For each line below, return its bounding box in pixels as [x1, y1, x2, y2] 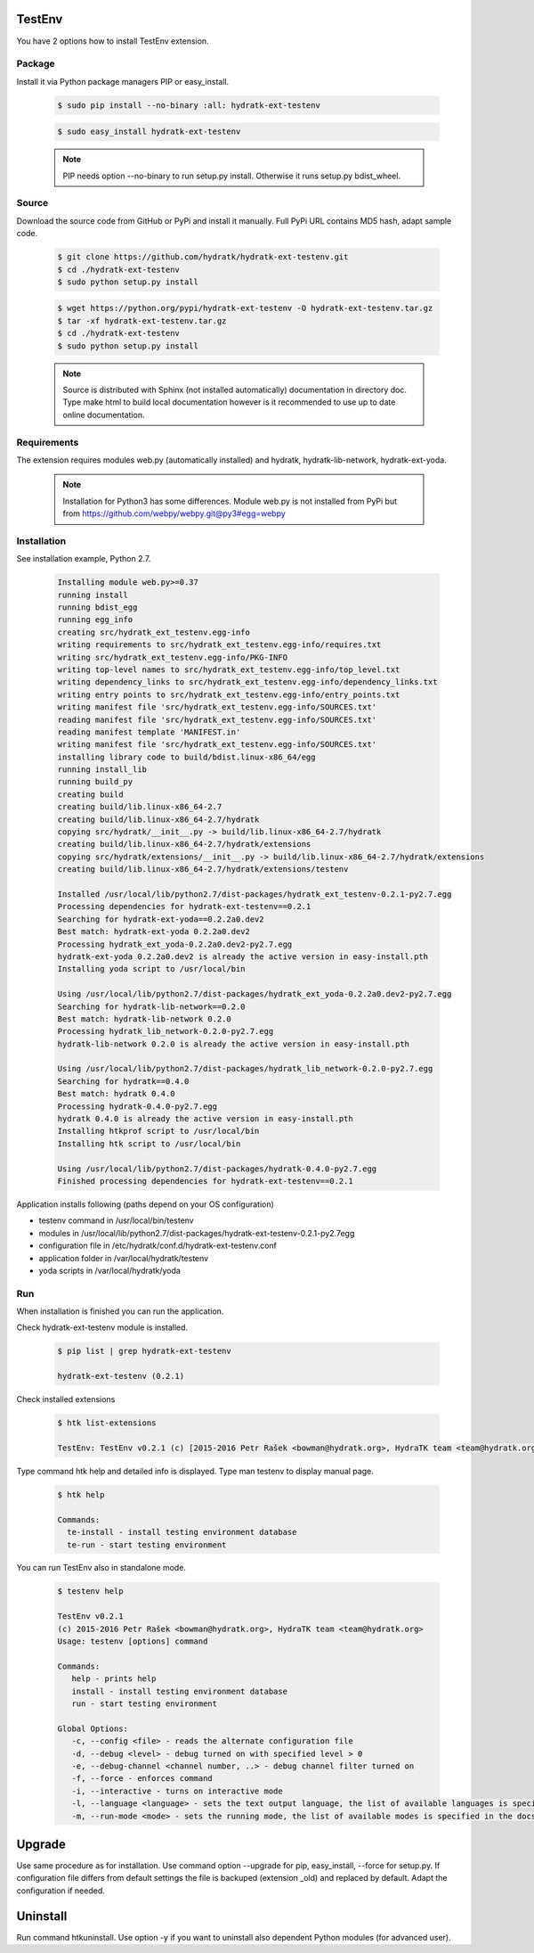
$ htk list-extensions [57, 1418, 157, 1428]
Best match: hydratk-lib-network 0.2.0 [57, 1013, 231, 1024]
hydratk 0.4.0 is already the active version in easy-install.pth [57, 1114, 353, 1124]
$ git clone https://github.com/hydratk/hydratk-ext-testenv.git [57, 252, 349, 262]
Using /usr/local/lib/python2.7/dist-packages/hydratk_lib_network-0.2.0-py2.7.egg [57, 1063, 433, 1074]
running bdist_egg [57, 603, 138, 612]
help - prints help [71, 1674, 157, 1684]
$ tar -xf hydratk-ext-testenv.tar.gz [57, 316, 227, 325]
